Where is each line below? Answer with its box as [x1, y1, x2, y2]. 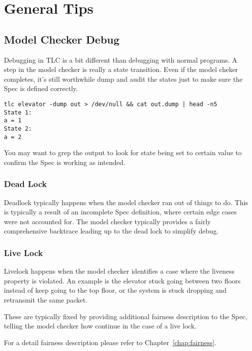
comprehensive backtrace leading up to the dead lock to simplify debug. [4, 226, 219, 236]
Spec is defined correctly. [4, 83, 78, 94]
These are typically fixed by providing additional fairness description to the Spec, [4, 311, 248, 321]
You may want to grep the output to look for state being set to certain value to [4, 147, 242, 158]
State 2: [4, 125, 32, 132]
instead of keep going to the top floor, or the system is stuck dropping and [4, 285, 227, 295]
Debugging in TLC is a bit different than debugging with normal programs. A [4, 54, 237, 65]
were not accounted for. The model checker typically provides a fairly [4, 216, 211, 226]
